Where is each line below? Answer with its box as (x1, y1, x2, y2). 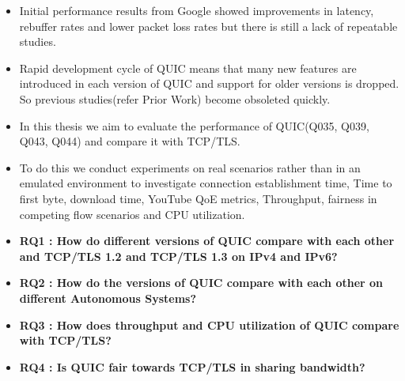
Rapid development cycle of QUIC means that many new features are (19, 59, 357, 76)
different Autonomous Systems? (19, 289, 197, 306)
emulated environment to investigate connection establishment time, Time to (19, 175, 392, 191)
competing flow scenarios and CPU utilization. (19, 206, 245, 222)
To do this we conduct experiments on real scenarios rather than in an (19, 159, 361, 175)
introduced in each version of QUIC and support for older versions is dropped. (19, 75, 399, 92)
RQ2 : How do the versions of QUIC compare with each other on (19, 274, 384, 291)
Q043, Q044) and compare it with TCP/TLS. (19, 133, 240, 149)
